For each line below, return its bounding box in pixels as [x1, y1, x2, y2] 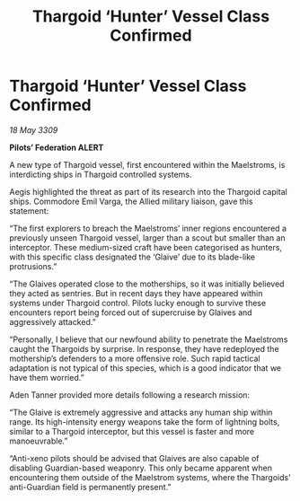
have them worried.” [9, 372, 84, 382]
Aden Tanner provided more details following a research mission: [9, 389, 250, 400]
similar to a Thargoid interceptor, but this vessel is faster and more [9, 426, 255, 436]
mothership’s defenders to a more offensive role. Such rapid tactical [9, 353, 260, 364]
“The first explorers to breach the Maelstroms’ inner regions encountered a [9, 223, 287, 233]
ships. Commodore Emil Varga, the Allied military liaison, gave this [9, 196, 253, 207]
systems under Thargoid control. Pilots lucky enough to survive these [9, 297, 267, 308]
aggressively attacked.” [9, 316, 96, 327]
